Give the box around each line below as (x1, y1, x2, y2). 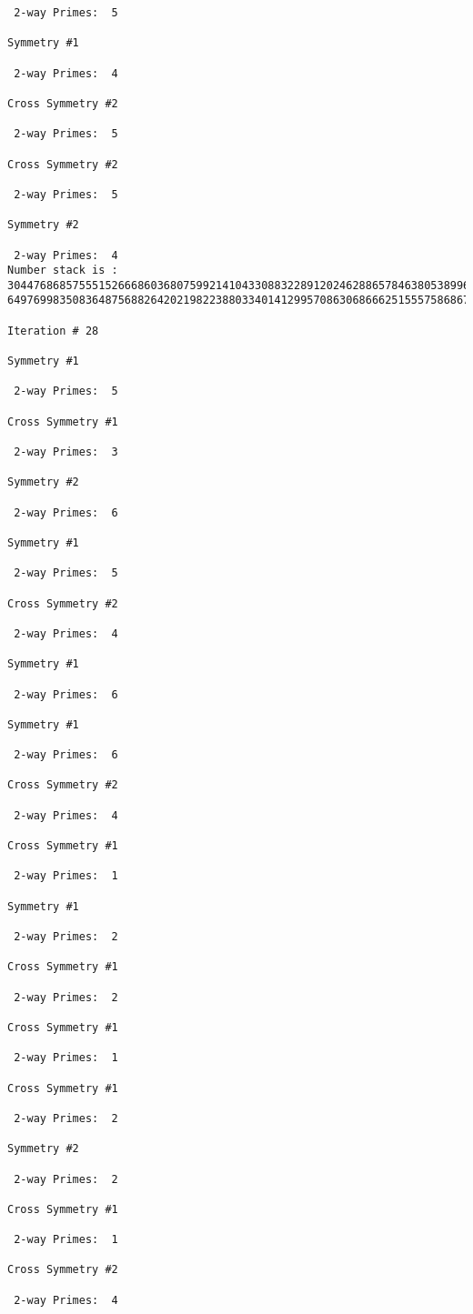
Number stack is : (7, 264, 118, 277)
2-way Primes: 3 (14, 446, 118, 459)
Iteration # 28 (7, 324, 99, 337)
